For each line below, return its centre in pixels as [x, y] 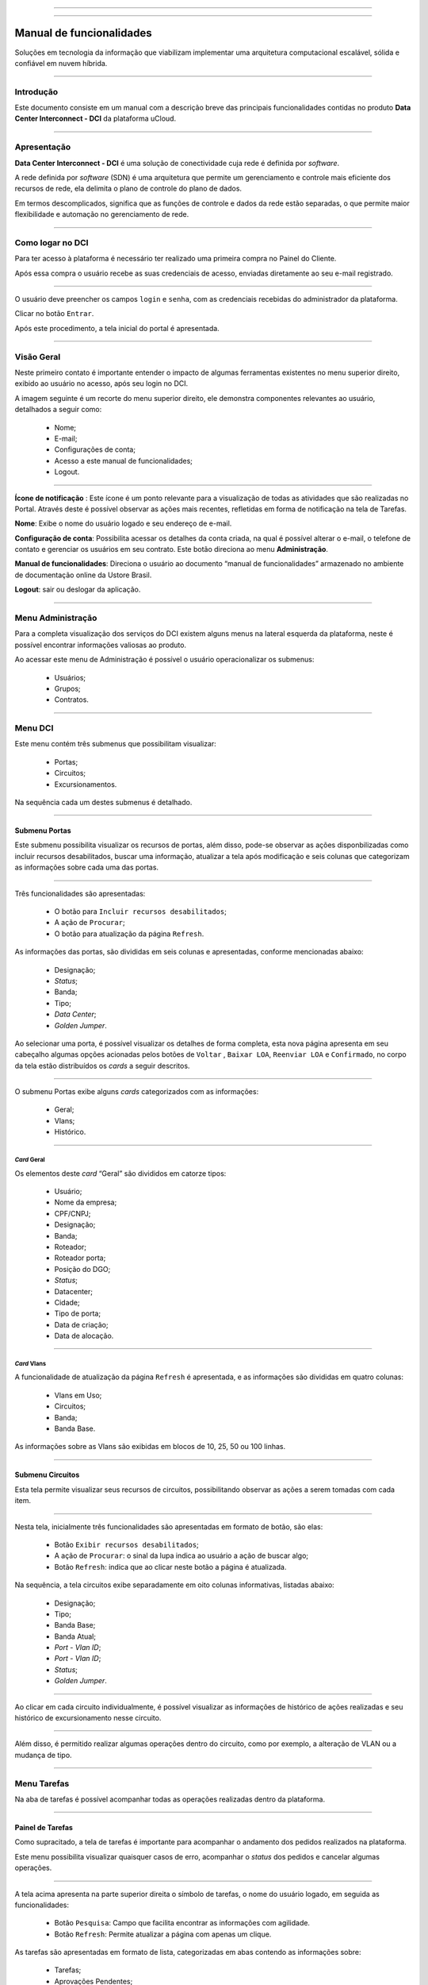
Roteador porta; [80, 1258]
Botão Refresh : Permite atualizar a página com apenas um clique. [163, 1934]
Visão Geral [38, 357]
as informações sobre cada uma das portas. [86, 867]
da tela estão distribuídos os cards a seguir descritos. [102, 1066]
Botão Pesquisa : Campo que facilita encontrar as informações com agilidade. [182, 1923]
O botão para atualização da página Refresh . [129, 934]
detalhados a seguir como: [58, 410]
